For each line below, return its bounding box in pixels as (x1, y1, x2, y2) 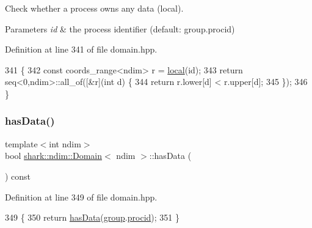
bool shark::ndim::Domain (5, 149, 103, 162)
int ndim (49, 137, 81, 150)
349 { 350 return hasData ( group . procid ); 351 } (5, 211, 180, 224)
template (5, 137, 38, 150)
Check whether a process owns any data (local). (5, 2, 184, 14)
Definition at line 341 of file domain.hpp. (5, 43, 158, 56)
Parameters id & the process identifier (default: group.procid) (5, 22, 235, 35)
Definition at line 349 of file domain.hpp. (5, 190, 158, 203)
